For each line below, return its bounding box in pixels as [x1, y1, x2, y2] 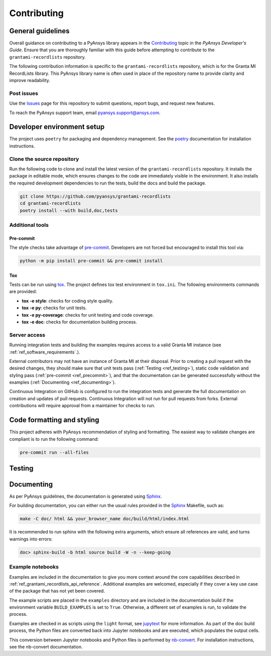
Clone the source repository [9, 155, 79, 162]
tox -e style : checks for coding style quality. [22, 298, 114, 304]
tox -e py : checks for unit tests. [22, 305, 87, 311]
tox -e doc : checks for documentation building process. [22, 319, 138, 325]
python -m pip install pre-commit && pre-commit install [20, 258, 163, 264]
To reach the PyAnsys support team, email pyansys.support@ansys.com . [9, 110, 161, 116]
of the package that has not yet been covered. [9, 588, 105, 594]
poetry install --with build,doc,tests [20, 208, 118, 213]
